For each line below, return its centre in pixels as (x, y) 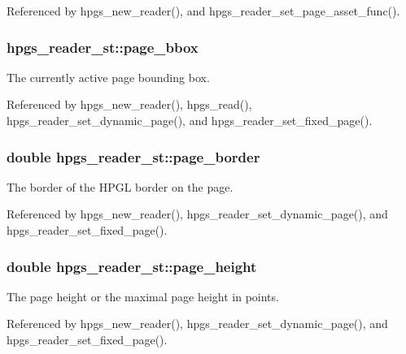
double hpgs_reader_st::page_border (133, 156)
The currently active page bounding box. (108, 77)
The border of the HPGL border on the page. (120, 186)
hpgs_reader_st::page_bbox (103, 47)
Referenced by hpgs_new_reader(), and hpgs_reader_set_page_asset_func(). (203, 11)
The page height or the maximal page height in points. (143, 296)
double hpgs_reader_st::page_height (132, 266)
